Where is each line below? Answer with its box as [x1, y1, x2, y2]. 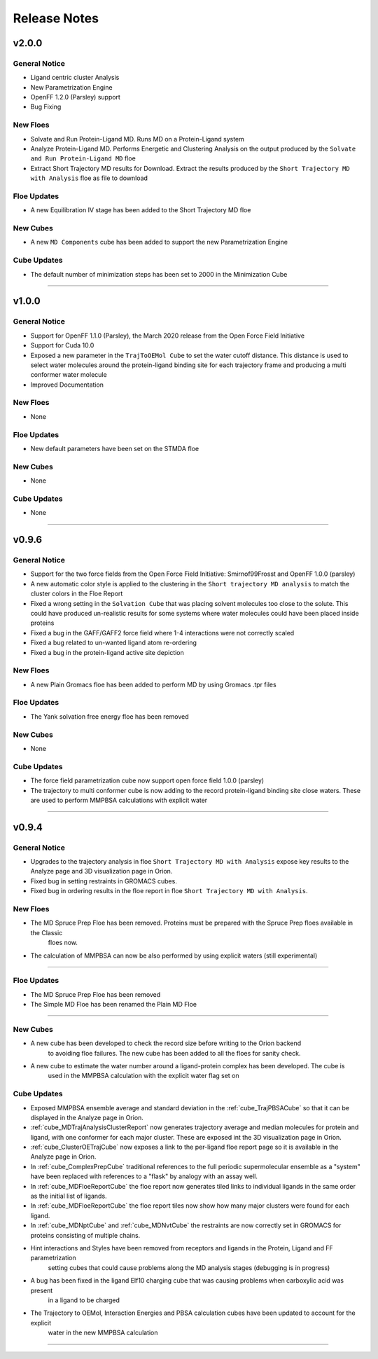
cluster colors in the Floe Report [30, 589, 123, 598]
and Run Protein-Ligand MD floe [30, 154, 136, 163]
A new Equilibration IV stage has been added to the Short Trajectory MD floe [30, 206, 251, 214]
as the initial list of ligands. [30, 1192, 108, 1201]
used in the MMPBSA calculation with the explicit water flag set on [48, 1072, 239, 1080]
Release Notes [13, 11, 99, 26]
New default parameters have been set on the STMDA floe [30, 445, 199, 453]
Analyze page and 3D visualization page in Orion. [30, 867, 173, 876]
